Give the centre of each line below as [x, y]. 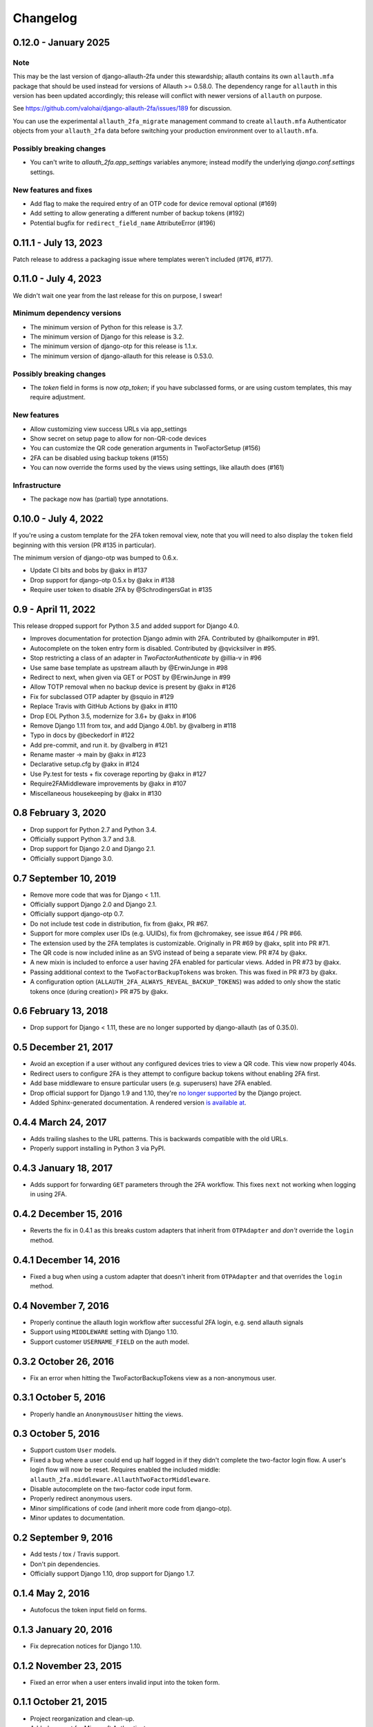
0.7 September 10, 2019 [65, 878]
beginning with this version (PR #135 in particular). [85, 545]
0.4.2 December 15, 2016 [68, 1214]
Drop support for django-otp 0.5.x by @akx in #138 [103, 580]
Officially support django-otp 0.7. [77, 914]
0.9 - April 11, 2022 [54, 609]
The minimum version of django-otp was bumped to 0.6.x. [96, 557]
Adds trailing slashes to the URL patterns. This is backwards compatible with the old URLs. [159, 1138]
